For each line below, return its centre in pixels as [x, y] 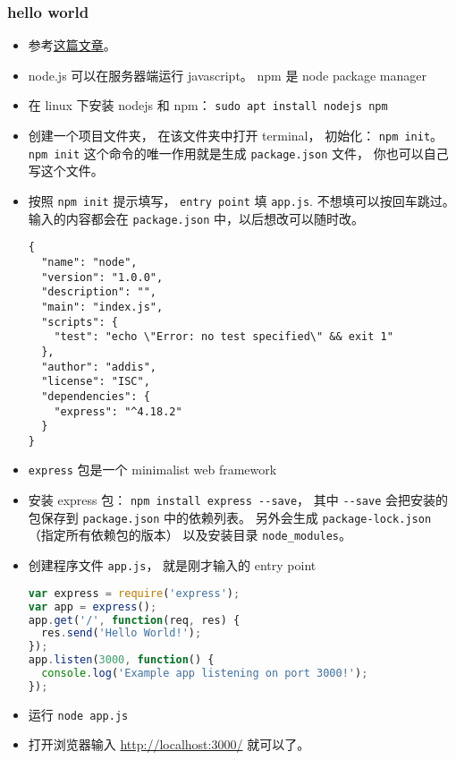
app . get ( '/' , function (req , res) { [134, 620]
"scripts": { [80, 322]
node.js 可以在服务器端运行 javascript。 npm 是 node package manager [227, 75]
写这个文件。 [66, 171]
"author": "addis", [99, 367]
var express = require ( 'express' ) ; [134, 593]
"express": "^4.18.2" [118, 411]
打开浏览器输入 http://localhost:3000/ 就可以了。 [169, 744]
